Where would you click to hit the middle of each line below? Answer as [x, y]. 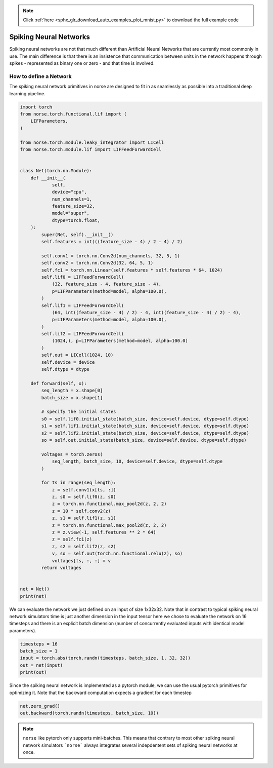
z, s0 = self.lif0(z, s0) [84, 497]
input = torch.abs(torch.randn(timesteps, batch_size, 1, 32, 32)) [105, 658]
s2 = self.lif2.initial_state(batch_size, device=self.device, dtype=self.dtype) [145, 433]
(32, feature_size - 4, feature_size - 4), [107, 284]
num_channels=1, [72, 199]
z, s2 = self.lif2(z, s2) [84, 546]
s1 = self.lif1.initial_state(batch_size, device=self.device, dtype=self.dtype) [145, 426]
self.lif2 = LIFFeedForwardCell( [83, 334]
